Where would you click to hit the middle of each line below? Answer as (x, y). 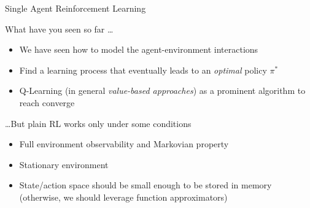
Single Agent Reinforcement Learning (76, 8)
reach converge (47, 102)
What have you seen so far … (59, 29)
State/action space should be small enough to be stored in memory (145, 185)
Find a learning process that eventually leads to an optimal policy (143, 70)
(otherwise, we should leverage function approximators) (123, 197)
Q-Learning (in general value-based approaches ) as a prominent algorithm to (162, 91)
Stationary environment (64, 164)
